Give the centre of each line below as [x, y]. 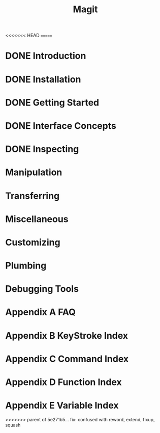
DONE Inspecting [42, 149]
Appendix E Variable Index [62, 405]
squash [13, 425]
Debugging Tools [42, 289]
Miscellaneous [37, 219]
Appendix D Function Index [63, 382]
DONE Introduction [46, 56]
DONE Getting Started [52, 102]
